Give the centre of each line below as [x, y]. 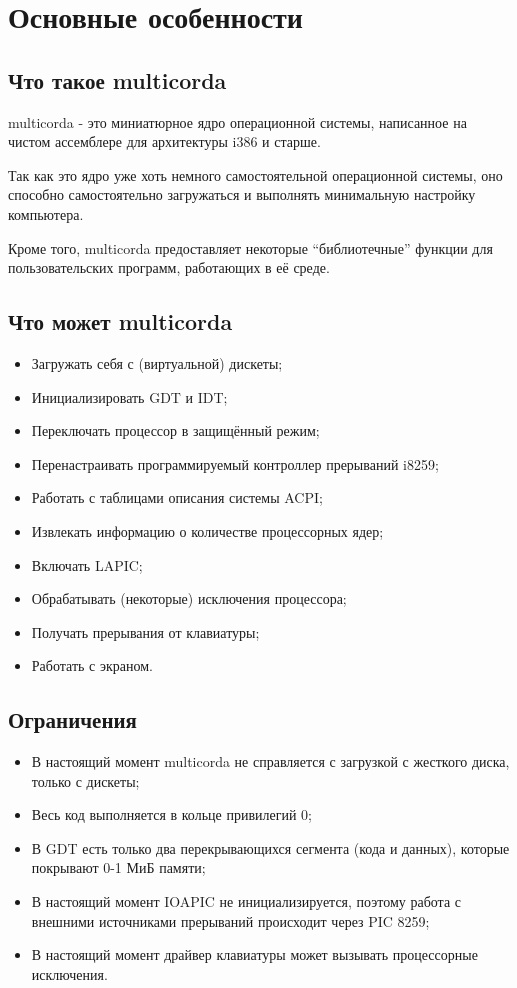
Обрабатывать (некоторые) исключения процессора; [189, 598]
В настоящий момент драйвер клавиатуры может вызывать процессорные [254, 954]
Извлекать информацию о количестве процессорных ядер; [207, 530]
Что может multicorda [120, 321]
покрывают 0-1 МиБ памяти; [118, 867]
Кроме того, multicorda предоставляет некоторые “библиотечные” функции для [250, 247]
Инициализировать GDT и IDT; [129, 396]
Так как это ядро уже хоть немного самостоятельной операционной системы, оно [255, 174]
